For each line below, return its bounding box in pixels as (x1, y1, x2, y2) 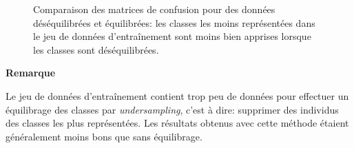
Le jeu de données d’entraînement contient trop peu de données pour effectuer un (6, 88, 349, 103)
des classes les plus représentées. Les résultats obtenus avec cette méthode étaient (6, 116, 349, 130)
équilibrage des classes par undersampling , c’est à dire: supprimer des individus (6, 102, 339, 116)
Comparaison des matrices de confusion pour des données (33, 2, 275, 16)
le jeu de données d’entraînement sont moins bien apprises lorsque (33, 29, 311, 43)
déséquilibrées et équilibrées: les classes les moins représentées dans (33, 15, 315, 30)
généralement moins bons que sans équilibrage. (6, 129, 202, 143)
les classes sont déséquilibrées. (33, 42, 159, 56)
